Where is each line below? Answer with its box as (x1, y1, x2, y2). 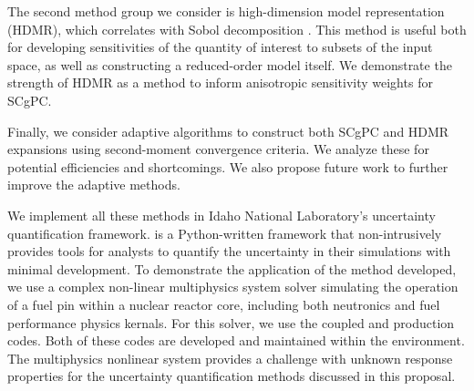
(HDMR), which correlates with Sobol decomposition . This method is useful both (7, 19, 467, 38)
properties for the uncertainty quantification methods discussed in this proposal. (7, 366, 456, 386)
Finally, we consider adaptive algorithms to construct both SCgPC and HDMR (7, 121, 449, 140)
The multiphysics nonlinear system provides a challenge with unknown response (7, 348, 453, 367)
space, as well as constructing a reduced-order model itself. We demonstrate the (7, 55, 452, 74)
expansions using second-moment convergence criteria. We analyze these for (7, 139, 429, 159)
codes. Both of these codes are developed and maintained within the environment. (7, 331, 465, 350)
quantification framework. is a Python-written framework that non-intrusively (7, 223, 442, 242)
